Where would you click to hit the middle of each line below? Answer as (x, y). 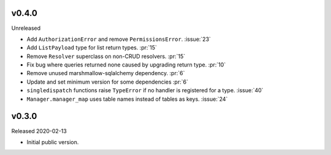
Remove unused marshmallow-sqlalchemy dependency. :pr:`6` (106, 73)
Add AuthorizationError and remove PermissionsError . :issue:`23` (119, 39)
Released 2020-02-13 (39, 131)
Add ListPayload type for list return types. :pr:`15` (92, 48)
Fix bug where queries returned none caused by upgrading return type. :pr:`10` (126, 65)
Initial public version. (53, 142)
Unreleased (26, 28)
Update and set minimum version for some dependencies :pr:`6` (107, 82)
